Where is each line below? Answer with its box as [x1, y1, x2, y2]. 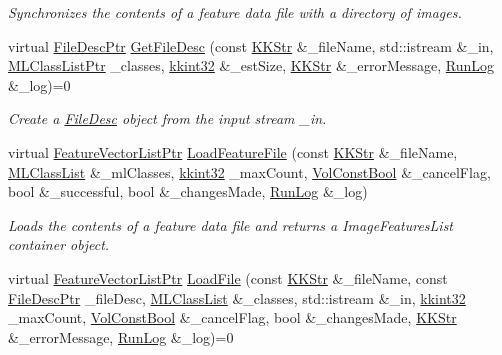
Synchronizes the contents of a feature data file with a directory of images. [8, 2, 462, 22]
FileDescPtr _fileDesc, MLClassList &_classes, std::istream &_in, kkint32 [8, 287, 466, 308]
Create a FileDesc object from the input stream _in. [8, 108, 327, 129]
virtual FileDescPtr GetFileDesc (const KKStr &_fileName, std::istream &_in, [8, 35, 494, 56]
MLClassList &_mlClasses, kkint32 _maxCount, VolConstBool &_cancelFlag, [8, 161, 491, 182]
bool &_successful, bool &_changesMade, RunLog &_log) [8, 181, 368, 202]
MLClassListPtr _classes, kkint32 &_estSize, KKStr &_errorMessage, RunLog [8, 55, 495, 76]
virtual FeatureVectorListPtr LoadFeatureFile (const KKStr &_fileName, [8, 141, 458, 162]
